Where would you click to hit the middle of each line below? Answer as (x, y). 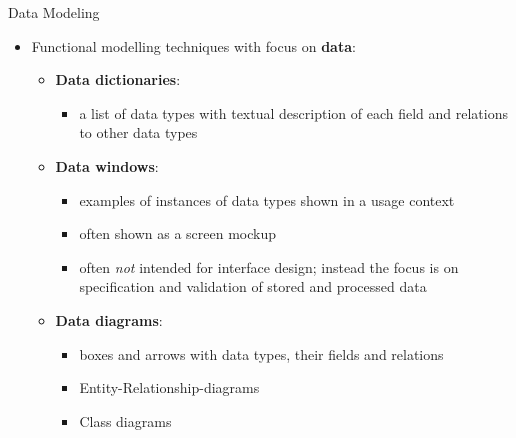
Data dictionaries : (118, 79)
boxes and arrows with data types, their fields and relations (261, 353)
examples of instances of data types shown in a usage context (267, 199)
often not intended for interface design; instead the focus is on (269, 266)
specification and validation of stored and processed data (253, 286)
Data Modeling (54, 12)
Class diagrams (125, 420)
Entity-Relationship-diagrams (169, 387)
